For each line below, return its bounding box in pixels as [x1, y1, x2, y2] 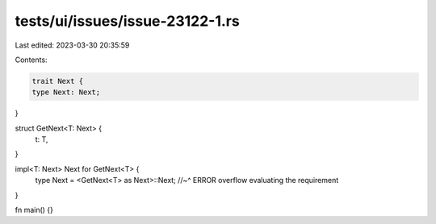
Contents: [15, 55, 48, 64]
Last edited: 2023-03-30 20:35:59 [15, 40, 130, 50]
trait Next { [31, 77, 84, 85]
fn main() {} [15, 205, 54, 215]
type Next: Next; [31, 88, 101, 97]
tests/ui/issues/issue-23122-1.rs [15, 12, 240, 30]
